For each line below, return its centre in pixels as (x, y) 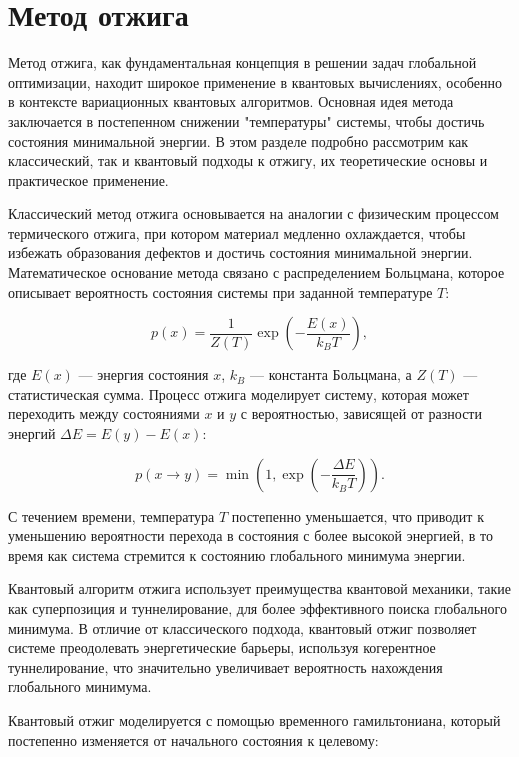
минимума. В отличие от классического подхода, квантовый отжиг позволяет (242, 627)
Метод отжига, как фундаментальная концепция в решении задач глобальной (242, 62)
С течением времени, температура (111, 515)
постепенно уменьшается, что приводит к (357, 515)
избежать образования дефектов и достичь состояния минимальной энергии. (240, 252)
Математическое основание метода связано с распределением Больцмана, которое (256, 272)
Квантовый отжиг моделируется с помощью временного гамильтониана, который (254, 719)
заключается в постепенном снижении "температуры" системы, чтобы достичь (246, 120)
